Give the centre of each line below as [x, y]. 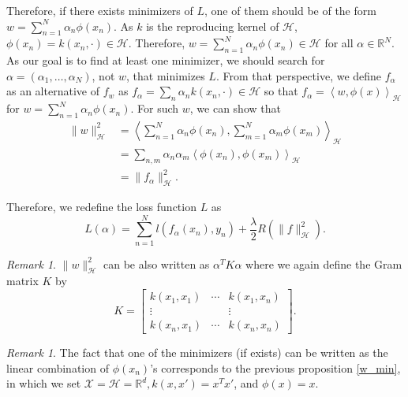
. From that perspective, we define [299, 75]
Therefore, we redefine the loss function [101, 206]
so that [281, 91]
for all [339, 43]
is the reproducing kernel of [213, 26]
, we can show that [235, 108]
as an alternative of [53, 91]
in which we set [44, 383]
